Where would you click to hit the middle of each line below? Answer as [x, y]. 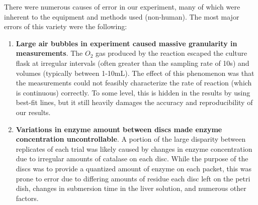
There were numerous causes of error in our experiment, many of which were [122, 7]
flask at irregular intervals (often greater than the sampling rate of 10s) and [133, 63]
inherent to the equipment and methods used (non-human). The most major [122, 16]
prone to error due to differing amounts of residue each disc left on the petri [133, 178]
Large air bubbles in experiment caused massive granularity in [126, 43]
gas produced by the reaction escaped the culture [171, 53]
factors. [27, 198]
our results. [33, 112]
